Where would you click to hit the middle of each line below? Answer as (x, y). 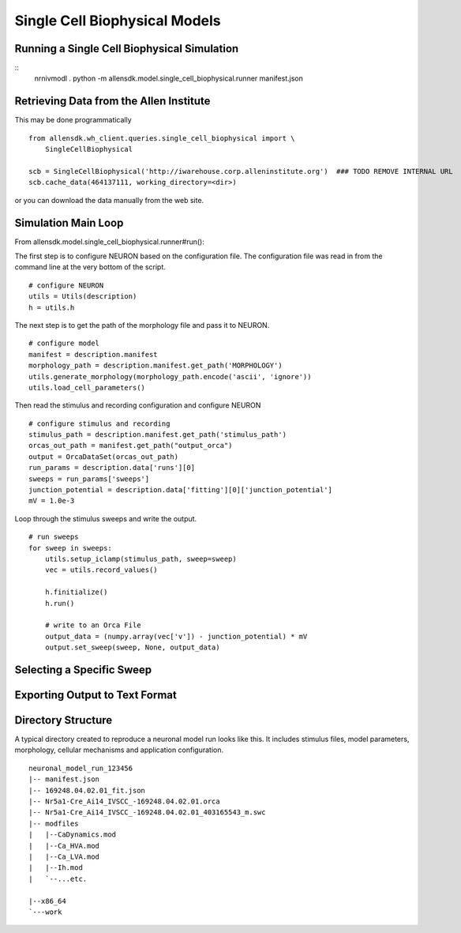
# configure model (64, 343)
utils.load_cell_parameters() (87, 387)
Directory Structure (64, 720)
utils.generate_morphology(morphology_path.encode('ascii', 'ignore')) (170, 376)
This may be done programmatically (73, 120)
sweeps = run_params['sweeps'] (89, 479)
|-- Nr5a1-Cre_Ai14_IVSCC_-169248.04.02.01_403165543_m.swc (147, 813)
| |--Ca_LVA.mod (64, 856)
